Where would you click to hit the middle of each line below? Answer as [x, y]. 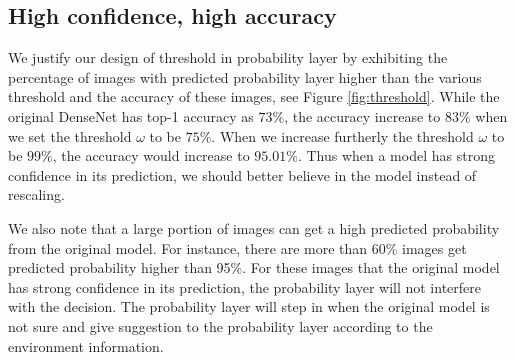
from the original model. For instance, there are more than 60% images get [237, 247]
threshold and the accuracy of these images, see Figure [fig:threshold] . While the [254, 96]
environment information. [86, 345]
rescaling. [36, 194]
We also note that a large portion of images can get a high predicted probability [254, 227]
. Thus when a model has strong [396, 155]
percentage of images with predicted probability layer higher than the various [245, 76]
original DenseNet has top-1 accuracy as [131, 115]
